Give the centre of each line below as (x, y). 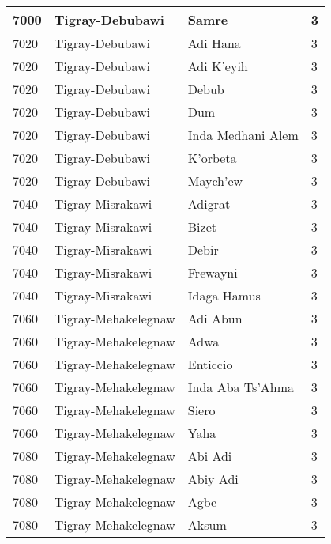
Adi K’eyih (218, 66)
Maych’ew (215, 181)
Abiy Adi (213, 479)
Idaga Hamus (224, 295)
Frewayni (213, 272)
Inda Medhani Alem (243, 135)
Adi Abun (215, 318)
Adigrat (209, 204)
